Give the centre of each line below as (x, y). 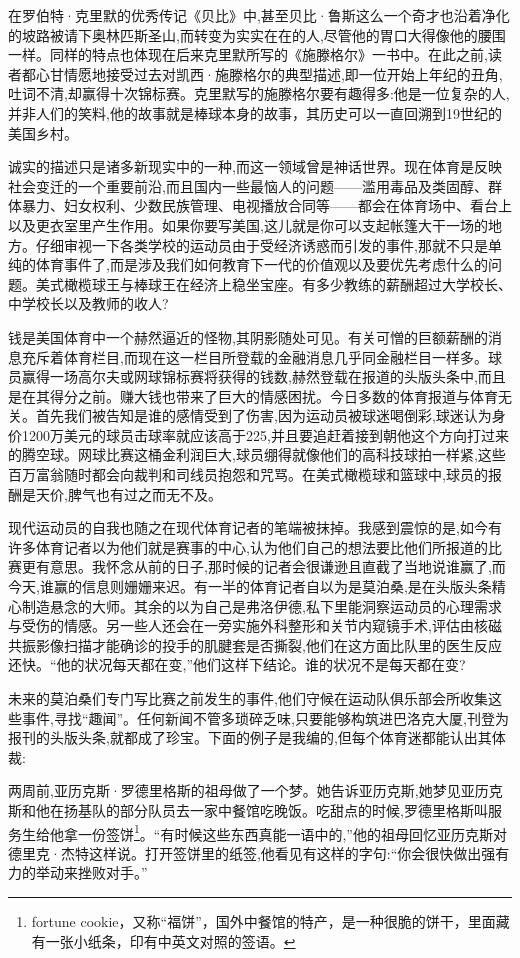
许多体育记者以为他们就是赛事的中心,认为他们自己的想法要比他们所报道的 (248, 546)
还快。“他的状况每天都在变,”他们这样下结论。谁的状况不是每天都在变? (237, 664)
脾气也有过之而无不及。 (144, 493)
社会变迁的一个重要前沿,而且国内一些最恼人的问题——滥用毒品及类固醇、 (248, 185)
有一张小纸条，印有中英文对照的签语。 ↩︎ (163, 940)
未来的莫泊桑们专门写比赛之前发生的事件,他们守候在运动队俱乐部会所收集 (248, 698)
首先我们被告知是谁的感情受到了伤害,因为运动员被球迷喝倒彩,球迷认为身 (270, 415)
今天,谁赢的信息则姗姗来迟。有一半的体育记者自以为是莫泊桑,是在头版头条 (250, 586)
